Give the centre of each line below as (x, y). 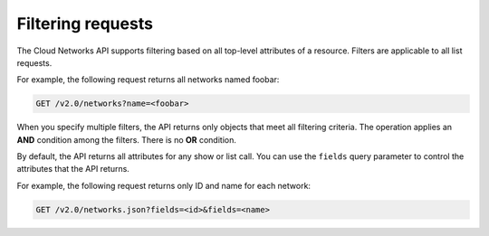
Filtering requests (85, 24)
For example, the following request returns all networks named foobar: (148, 80)
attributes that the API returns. (73, 169)
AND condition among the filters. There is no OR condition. (127, 139)
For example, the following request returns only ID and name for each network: (164, 185)
